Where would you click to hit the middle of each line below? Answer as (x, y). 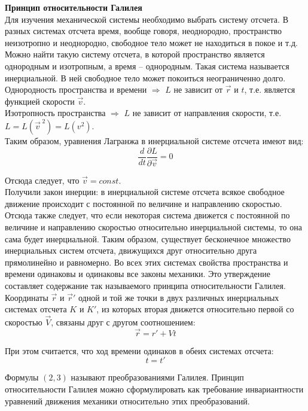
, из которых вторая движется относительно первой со (195, 309)
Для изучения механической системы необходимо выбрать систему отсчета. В (147, 19)
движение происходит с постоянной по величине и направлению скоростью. (144, 203)
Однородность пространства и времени (76, 89)
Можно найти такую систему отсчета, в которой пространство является (135, 54)
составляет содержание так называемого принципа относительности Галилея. (145, 285)
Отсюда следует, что (42, 180)
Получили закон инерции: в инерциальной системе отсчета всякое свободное (145, 192)
